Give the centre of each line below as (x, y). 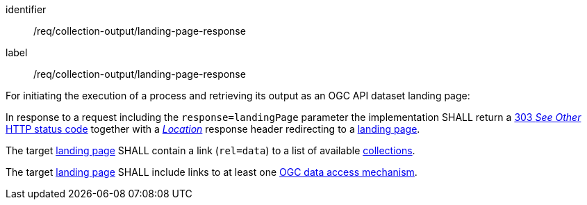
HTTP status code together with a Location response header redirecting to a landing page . (213, 129)
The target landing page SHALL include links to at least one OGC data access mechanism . (212, 172)
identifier (26, 9)
